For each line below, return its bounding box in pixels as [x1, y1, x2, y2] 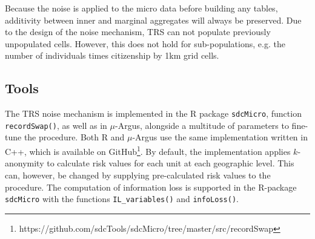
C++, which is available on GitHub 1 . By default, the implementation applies [5, 143, 291, 157]
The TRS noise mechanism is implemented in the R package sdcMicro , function [5, 107, 302, 120]
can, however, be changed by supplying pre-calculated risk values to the [5, 168, 271, 181]
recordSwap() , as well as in [5, 119, 107, 131]
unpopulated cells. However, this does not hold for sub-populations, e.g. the [5, 37, 285, 50]
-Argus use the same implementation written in [132, 131, 308, 143]
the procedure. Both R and [24, 131, 125, 143]
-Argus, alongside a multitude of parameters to [115, 119, 289, 131]
